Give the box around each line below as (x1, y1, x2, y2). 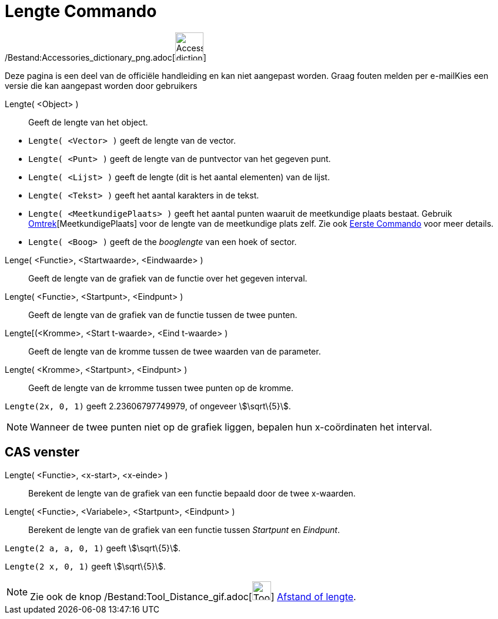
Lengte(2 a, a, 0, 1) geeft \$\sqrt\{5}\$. (5, 542, 181, 553)
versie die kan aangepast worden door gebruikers (5, 80, 198, 91)
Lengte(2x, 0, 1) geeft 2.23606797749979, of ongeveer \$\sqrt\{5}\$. (5, 400, 291, 411)
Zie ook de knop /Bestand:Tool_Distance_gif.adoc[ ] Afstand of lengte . (30, 590, 356, 603)
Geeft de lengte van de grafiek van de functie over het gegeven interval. (28, 273, 308, 283)
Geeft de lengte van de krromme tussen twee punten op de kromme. (28, 382, 294, 393)
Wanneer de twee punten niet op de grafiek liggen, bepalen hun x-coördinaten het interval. (30, 421, 432, 433)
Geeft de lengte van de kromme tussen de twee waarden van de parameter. (28, 346, 321, 356)
